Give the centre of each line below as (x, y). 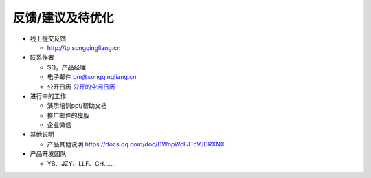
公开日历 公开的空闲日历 (81, 87)
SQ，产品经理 (66, 67)
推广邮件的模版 (68, 115)
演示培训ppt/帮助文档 (77, 106)
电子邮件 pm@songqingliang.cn (92, 77)
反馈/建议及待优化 (63, 18)
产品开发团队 (48, 154)
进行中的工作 (48, 96)
